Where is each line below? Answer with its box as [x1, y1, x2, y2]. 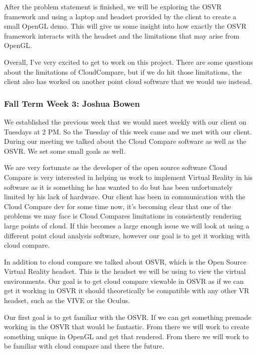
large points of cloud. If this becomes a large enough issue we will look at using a [4, 220, 250, 230]
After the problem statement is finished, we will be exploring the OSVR [4, 1, 222, 11]
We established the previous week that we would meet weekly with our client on [4, 116, 247, 127]
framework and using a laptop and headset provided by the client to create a [4, 11, 237, 21]
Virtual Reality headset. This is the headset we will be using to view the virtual [4, 266, 246, 276]
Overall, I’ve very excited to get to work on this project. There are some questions [4, 56, 253, 67]
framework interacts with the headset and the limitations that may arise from [4, 30, 240, 41]
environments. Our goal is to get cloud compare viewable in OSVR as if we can [4, 275, 244, 286]
